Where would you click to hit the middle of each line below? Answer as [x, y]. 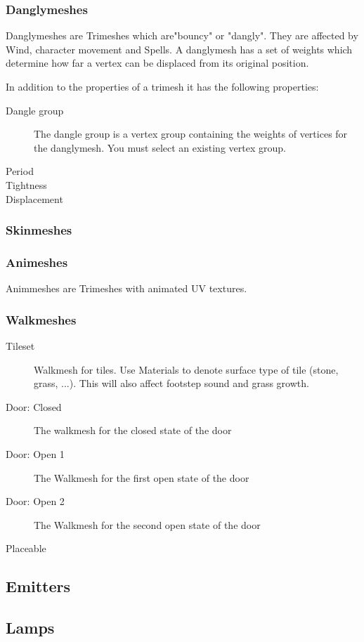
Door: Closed [34, 406]
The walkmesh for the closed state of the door [133, 430]
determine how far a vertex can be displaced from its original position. [157, 63]
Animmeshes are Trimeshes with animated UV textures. [126, 288]
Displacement [34, 198]
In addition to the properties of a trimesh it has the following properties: [162, 86]
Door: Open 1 [35, 454]
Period [20, 171]
